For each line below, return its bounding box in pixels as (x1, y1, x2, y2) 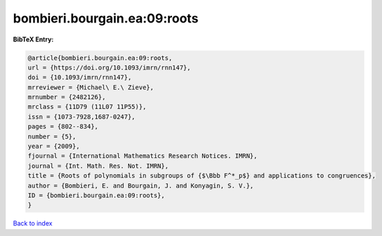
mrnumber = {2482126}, (27, 93, 106, 101)
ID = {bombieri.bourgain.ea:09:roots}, (27, 192, 165, 199)
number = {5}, (27, 132, 77, 140)
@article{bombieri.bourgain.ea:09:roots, (27, 53, 173, 62)
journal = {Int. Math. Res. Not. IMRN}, (27, 162, 169, 170)
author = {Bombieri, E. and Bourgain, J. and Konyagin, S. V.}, (27, 181, 254, 190)
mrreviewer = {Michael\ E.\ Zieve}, (27, 83, 154, 91)
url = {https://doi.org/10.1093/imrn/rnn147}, (27, 63, 191, 72)
